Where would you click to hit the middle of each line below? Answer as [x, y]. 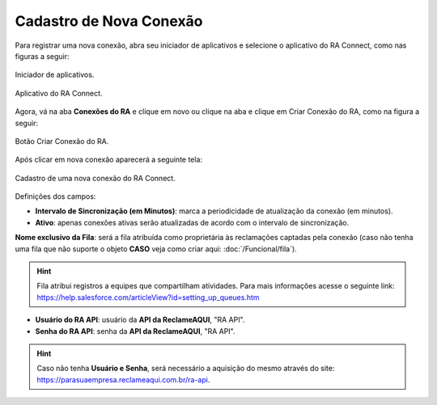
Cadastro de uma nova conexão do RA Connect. [95, 178]
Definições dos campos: [55, 196]
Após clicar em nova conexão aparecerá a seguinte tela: [108, 160]
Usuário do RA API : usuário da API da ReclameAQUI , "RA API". [140, 320]
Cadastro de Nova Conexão [109, 21]
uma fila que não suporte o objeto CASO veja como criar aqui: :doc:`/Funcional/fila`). [156, 249]
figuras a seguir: [42, 56]
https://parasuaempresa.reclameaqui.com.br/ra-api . [123, 379]
